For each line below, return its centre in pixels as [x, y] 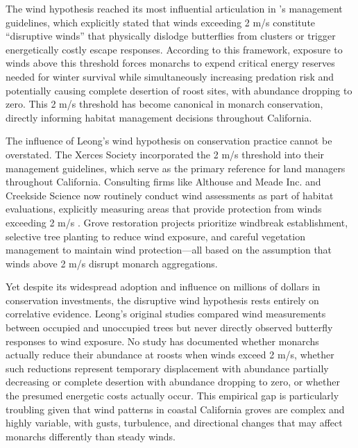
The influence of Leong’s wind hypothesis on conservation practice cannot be [169, 141]
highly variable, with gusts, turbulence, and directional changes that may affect [174, 423]
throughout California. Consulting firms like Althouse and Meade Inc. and [163, 182]
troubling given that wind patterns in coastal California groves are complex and [175, 409]
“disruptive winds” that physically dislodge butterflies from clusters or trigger [171, 36]
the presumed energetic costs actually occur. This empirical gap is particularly [172, 396]
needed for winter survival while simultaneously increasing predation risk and [170, 76]
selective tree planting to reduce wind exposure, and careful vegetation [155, 236]
